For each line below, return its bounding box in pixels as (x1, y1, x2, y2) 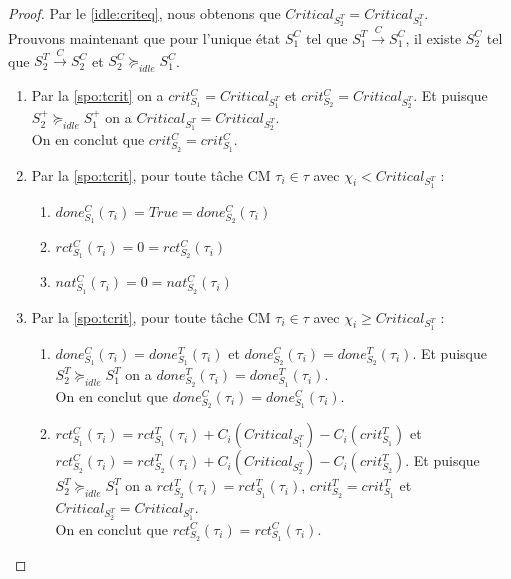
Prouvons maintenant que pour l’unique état (8, 27, 281, 48)
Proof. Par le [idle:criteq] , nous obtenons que (8, 3, 281, 23)
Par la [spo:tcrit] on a (31, 85, 164, 106)
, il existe (405, 27, 462, 48)
